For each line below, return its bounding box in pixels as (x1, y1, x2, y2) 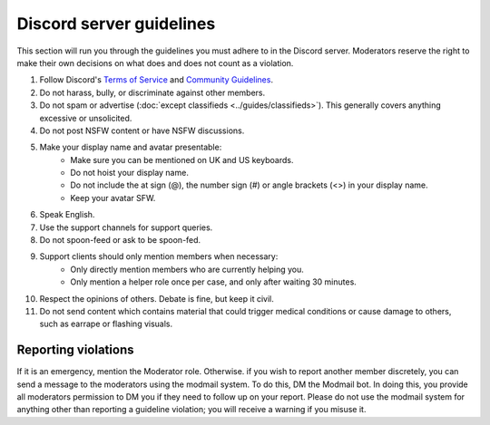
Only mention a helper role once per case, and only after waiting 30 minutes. (70, 276, 358, 287)
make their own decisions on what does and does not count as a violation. (16, 57, 294, 68)
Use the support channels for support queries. (39, 222, 213, 233)
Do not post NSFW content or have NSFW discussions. (39, 125, 245, 136)
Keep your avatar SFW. (70, 192, 156, 203)
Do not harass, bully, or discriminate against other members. (39, 87, 266, 98)
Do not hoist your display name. (70, 168, 190, 179)
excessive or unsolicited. (39, 112, 132, 123)
